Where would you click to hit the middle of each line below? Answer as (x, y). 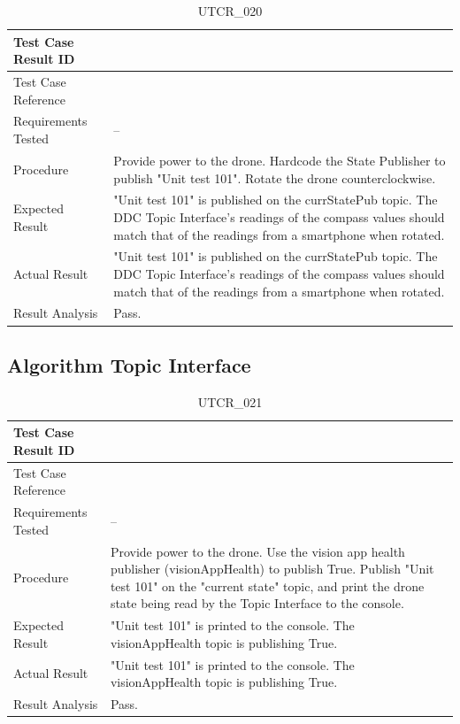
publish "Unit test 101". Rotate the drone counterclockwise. (275, 177)
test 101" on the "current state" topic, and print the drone (267, 585)
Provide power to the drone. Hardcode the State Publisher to (280, 160)
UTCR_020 (230, 11)
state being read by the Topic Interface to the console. (257, 603)
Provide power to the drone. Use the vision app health (257, 551)
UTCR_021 (230, 401)
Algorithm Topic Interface (129, 364)
